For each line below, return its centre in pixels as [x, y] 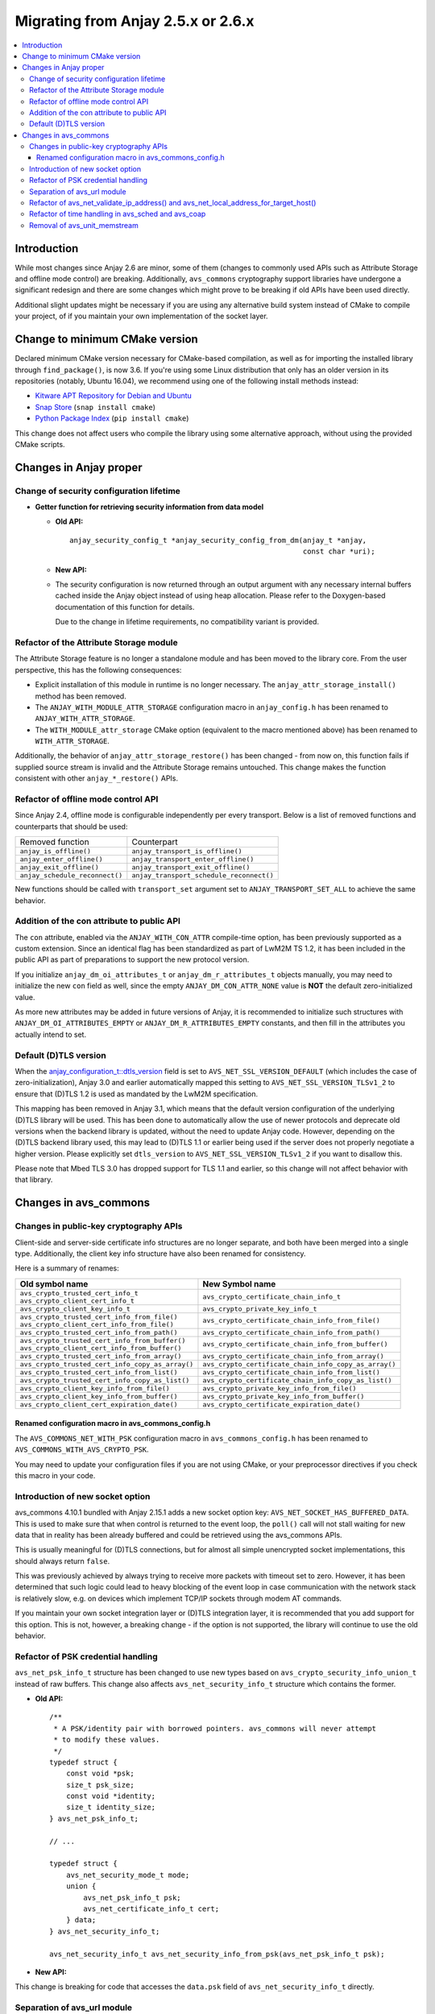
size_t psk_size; [100, 1785]
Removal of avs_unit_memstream [84, 225]
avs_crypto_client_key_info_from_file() [95, 1388]
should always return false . [62, 1561]
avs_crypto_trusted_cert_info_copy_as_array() [107, 1364]
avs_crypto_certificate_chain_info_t [272, 1297]
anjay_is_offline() [56, 851]
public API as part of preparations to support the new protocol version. [132, 959]
